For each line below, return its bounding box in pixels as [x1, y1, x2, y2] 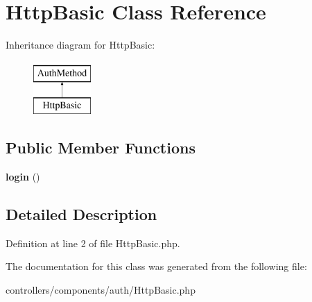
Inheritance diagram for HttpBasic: [6, 37, 155, 52]
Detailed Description [6, 203, 157, 225]
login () [6, 169, 40, 184]
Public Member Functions [6, 137, 196, 158]
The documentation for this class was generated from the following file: [6, 259, 307, 274]
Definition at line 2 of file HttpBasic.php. [6, 235, 180, 250]
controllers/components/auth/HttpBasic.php [6, 283, 196, 297]
